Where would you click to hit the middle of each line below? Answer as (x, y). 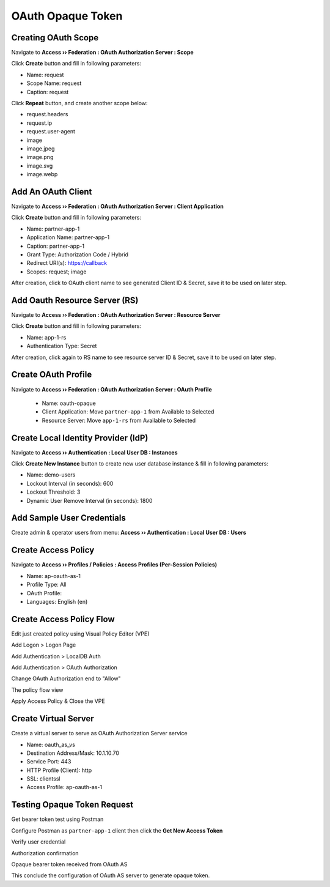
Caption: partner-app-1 (56, 246)
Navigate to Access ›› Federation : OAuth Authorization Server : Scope (102, 53)
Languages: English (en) (57, 601)
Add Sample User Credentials (69, 518)
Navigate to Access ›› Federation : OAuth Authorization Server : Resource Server (116, 315)
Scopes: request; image (57, 272)
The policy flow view (37, 690)
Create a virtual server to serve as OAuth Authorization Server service (99, 733)
